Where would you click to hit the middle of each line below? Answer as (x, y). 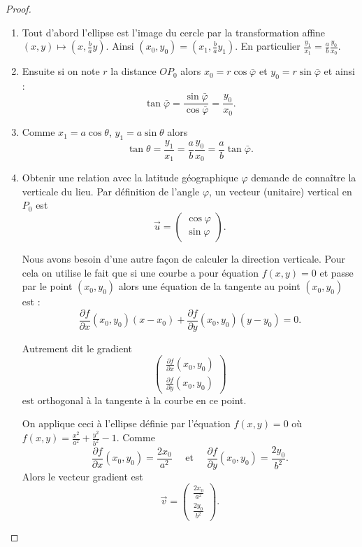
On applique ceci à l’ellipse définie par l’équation (126, 423)
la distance (133, 71)
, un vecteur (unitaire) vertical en (281, 191)
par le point (47, 286)
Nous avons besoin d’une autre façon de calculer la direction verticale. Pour (184, 258)
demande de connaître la (304, 178)
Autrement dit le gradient (77, 348)
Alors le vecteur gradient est (82, 476)
